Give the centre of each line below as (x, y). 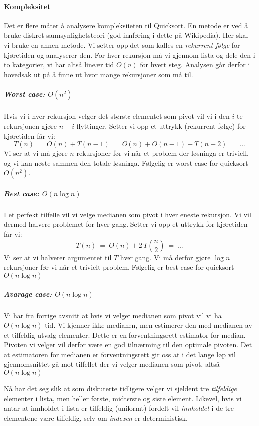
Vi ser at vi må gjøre (36, 153)
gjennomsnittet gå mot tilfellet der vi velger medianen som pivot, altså (112, 364)
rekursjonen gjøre (30, 126)
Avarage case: (28, 294)
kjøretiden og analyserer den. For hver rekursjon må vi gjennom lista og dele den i (129, 54)
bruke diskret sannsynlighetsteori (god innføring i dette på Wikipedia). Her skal (126, 35)
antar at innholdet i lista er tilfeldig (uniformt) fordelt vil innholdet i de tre (119, 408)
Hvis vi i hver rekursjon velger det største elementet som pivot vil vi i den (117, 116)
